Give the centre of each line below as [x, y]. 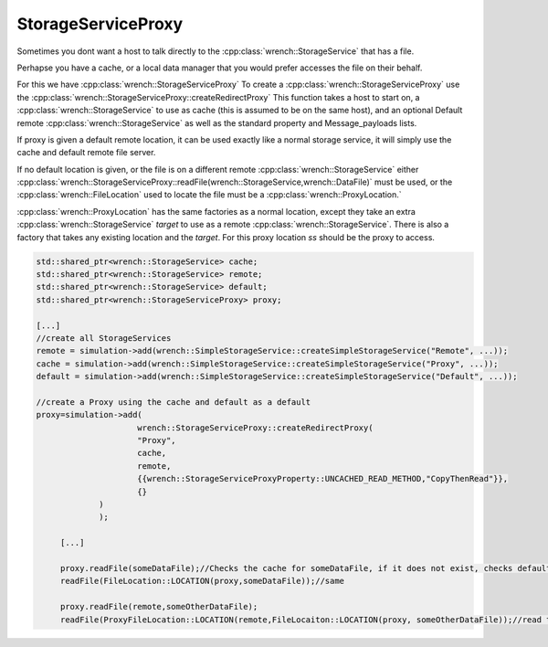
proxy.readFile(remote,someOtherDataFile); [159, 607]
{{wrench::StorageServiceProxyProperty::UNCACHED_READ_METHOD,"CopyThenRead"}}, [323, 479]
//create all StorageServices [104, 338]
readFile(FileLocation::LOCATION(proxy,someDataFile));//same [202, 581]
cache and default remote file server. [86, 153]
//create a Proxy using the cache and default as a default [174, 402]
